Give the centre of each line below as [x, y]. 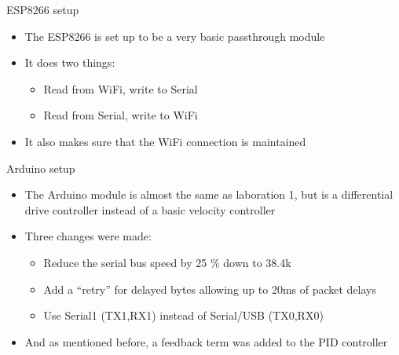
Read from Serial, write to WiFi [121, 115]
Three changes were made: [88, 236]
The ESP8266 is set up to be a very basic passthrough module [175, 36]
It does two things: [70, 62]
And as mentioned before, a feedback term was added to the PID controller [206, 341]
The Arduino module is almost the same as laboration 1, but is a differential [209, 194]
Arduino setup [41, 168]
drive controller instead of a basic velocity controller [150, 209]
